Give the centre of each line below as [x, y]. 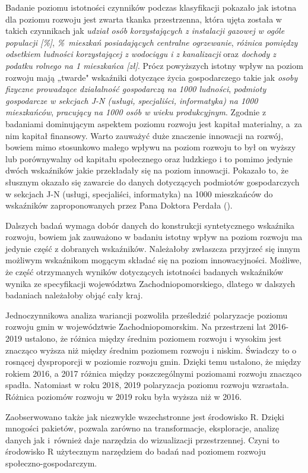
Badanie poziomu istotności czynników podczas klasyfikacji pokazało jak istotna [151, 7]
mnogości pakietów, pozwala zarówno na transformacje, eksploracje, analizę [142, 428]
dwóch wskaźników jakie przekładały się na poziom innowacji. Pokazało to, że [147, 170]
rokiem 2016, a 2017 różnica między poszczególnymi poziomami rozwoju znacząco [154, 373]
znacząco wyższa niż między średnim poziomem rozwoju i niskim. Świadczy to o [151, 350]
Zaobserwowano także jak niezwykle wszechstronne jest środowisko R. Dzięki [145, 416]
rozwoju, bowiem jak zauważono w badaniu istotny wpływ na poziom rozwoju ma [154, 237]
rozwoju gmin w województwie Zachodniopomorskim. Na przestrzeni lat [136, 327]
